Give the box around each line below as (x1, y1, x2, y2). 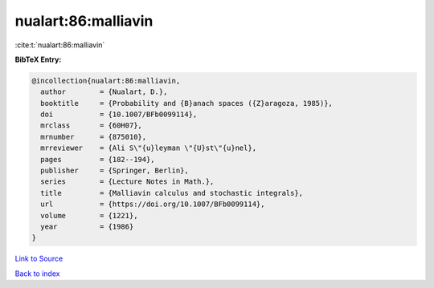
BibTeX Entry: (14, 55, 62, 64)
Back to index (14, 269, 60, 278)
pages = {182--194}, (40, 155, 156, 164)
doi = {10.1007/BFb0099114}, (40, 110, 198, 120)
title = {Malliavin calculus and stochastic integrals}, (40, 189, 304, 197)
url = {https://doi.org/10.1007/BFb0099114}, (40, 200, 265, 209)
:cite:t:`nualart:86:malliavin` (14, 40, 105, 50)
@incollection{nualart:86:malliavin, (31, 76, 181, 85)
